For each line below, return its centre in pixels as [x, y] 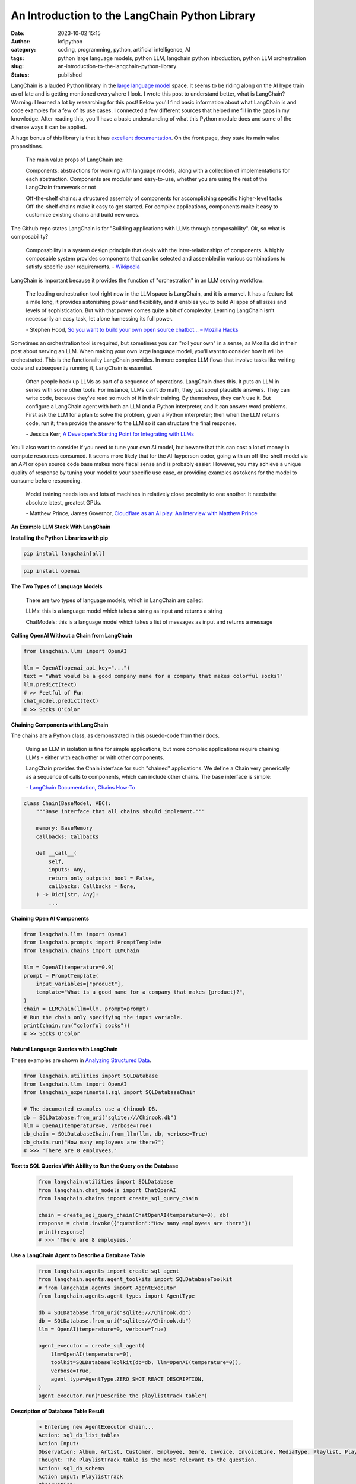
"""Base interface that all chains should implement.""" [120, 811]
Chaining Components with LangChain [60, 725]
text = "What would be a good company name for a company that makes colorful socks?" [153, 676]
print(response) [62, 1231]
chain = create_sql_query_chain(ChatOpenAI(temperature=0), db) [134, 1215]
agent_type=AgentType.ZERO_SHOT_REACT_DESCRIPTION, [128, 1379]
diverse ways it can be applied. [49, 127]
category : [23, 50]
